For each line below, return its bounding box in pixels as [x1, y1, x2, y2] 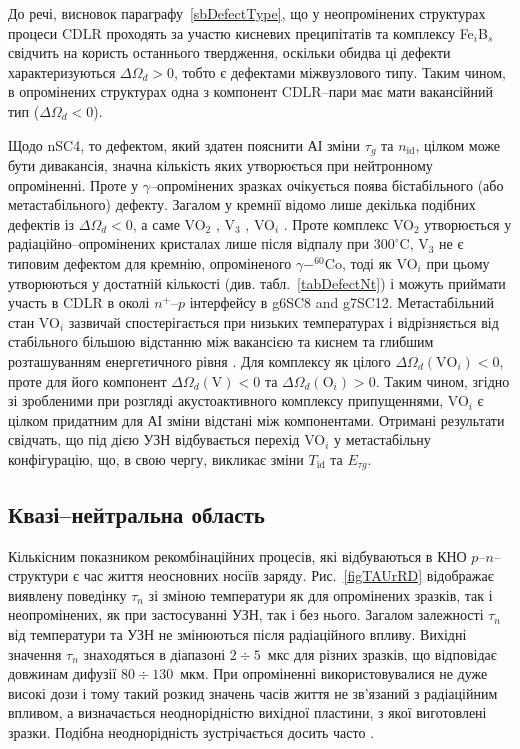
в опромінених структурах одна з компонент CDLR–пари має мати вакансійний [8, 81, 494, 102]
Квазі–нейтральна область [8, 498, 265, 529]
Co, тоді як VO [324, 252, 418, 273]
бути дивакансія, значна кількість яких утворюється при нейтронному [8, 155, 433, 176]
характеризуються [8, 61, 116, 82]
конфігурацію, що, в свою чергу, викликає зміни [8, 448, 304, 469]
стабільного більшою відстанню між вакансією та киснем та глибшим [8, 331, 434, 352]
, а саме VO [132, 213, 206, 234]
